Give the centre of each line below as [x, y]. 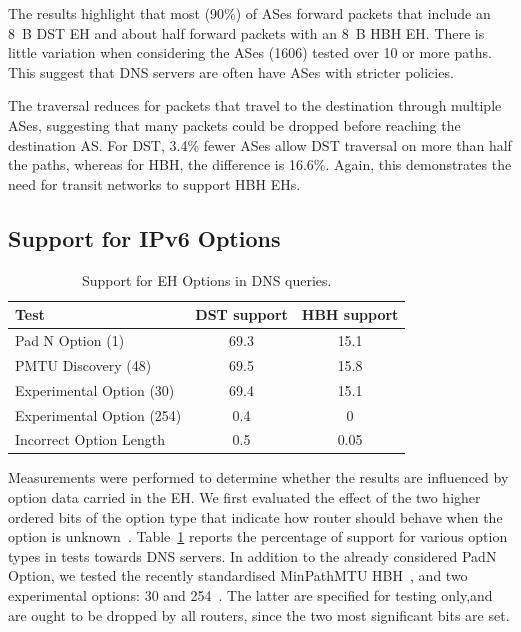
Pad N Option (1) [70, 339]
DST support [241, 314]
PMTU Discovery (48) [83, 364]
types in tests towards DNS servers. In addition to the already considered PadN [252, 555]
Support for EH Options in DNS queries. [206, 279]
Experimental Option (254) [98, 414]
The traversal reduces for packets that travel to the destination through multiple [255, 105]
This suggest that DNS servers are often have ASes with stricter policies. [231, 71]
